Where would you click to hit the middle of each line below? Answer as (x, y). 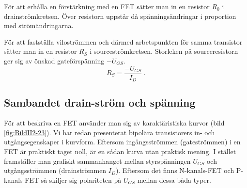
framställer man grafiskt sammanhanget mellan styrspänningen (97, 161)
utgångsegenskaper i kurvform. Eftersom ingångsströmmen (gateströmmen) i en (122, 142)
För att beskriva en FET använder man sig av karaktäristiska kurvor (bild (114, 123)
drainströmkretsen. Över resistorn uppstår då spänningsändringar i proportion (120, 16)
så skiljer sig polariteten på (81, 180)
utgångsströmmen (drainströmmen (55, 170)
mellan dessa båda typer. (174, 180)
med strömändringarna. (39, 25)
